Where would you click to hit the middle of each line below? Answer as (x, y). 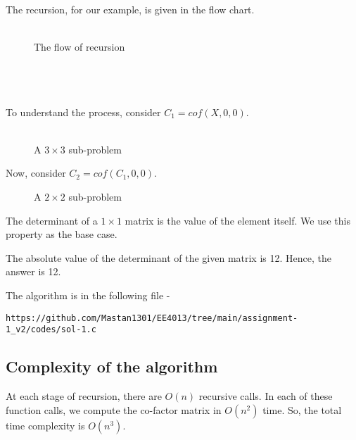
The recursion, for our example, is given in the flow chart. (130, 9)
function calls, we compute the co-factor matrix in (114, 409)
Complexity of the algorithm (112, 366)
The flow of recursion (80, 47)
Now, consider (36, 173)
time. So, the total (302, 409)
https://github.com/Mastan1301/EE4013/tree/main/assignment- (152, 318)
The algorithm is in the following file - (88, 295)
